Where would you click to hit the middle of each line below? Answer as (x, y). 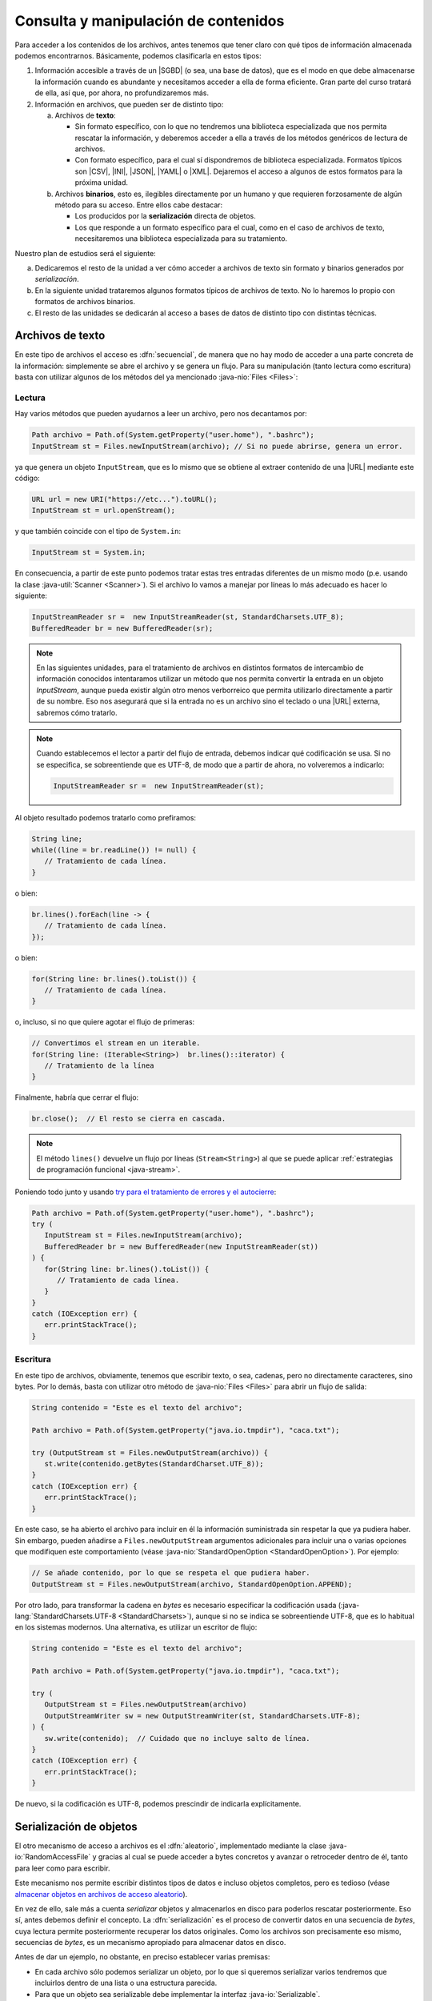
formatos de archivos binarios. (85, 302)
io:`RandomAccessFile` (53, 1857)
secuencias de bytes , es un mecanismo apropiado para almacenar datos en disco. (150, 1943)
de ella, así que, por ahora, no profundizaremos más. (122, 93)
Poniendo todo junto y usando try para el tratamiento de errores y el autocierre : (146, 1192)
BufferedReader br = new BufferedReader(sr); (122, 628)
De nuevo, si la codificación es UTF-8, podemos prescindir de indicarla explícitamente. (158, 1804)
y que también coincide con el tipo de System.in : (98, 531)
